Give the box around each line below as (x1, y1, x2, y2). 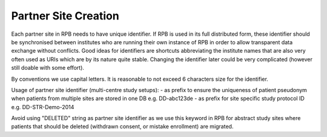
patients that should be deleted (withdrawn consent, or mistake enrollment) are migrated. (11, 123, 234, 130)
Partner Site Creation (11, 9, 119, 22)
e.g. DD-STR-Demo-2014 (11, 103, 74, 110)
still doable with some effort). (11, 64, 85, 72)
